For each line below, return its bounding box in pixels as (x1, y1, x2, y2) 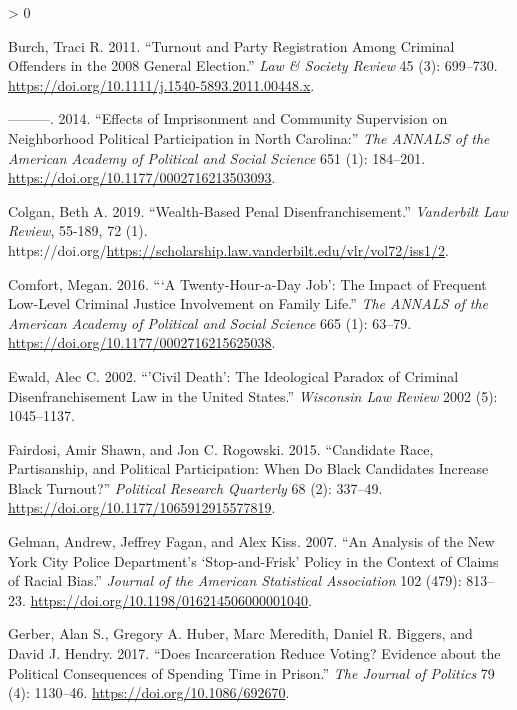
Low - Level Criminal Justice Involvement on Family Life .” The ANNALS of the (8, 293, 489, 314)
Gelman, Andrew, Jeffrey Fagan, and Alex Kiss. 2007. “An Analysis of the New (8, 531, 495, 552)
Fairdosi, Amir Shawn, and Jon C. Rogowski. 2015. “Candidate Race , (8, 438, 434, 459)
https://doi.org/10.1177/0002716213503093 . (8, 167, 276, 188)
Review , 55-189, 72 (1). (8, 220, 148, 241)
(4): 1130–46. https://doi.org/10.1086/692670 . (8, 682, 290, 703)
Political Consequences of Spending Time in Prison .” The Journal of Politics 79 (8, 662, 495, 683)
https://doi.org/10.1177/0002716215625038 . (8, 332, 276, 353)
